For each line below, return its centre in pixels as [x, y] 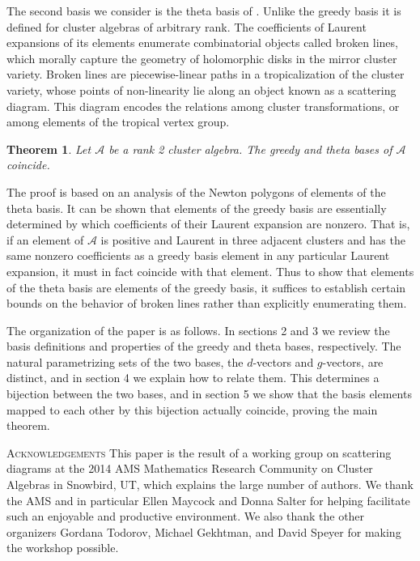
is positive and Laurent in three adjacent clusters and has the [253, 239]
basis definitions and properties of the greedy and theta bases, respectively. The [204, 346]
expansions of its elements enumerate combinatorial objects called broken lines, [202, 42]
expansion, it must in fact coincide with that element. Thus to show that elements [210, 271]
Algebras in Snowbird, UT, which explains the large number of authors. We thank [210, 484]
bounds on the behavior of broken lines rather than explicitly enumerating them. [207, 303]
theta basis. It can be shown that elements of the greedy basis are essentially [197, 208]
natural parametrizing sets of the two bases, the [125, 361]
